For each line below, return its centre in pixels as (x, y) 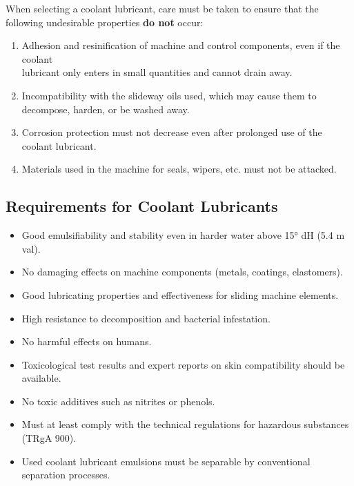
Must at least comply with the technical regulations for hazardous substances (185, 424)
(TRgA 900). (49, 438)
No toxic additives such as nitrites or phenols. (118, 401)
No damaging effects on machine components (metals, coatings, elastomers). (182, 272)
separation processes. (66, 475)
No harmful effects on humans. (87, 341)
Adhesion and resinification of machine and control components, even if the (181, 45)
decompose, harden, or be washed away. (106, 109)
